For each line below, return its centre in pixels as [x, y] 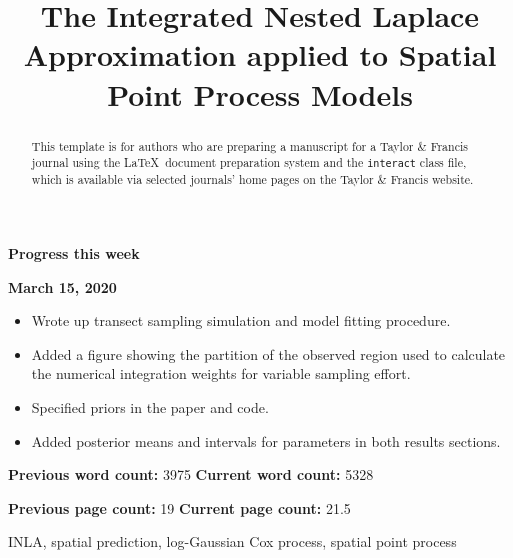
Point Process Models [260, 93]
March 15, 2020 [62, 286]
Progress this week [74, 253]
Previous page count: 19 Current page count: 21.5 [179, 507]
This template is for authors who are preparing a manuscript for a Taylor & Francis [249, 145]
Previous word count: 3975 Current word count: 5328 [191, 474]
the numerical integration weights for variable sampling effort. [221, 373]
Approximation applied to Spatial [260, 54]
